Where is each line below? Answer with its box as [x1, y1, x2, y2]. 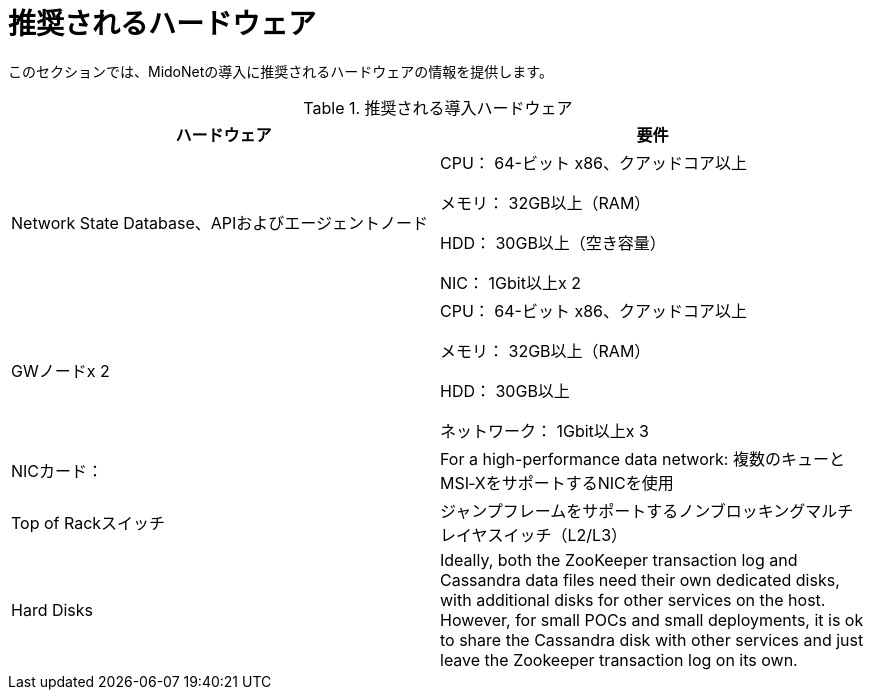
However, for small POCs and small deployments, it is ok [440, 609, 864, 630]
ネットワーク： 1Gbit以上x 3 [440, 420, 649, 441]
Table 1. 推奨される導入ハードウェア [303, 97, 573, 118]
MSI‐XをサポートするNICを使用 [440, 472, 674, 493]
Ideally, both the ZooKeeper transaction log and [440, 549, 798, 570]
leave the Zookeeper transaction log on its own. [440, 649, 798, 670]
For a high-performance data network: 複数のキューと [440, 448, 845, 469]
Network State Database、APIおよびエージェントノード [11, 212, 429, 233]
